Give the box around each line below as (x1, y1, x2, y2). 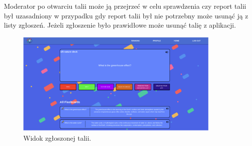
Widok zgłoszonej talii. (23, 132, 91, 143)
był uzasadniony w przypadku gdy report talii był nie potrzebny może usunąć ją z (4, 10, 248, 20)
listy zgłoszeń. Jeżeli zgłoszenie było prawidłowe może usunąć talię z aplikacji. (4, 20, 236, 30)
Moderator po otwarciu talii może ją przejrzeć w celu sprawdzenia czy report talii (4, 1, 246, 11)
